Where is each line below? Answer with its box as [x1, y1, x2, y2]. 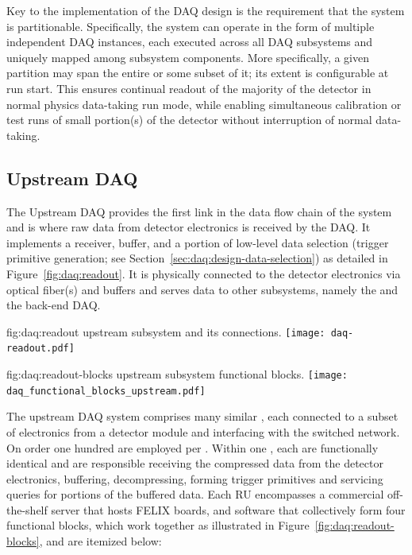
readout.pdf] [6, 343, 75, 355]
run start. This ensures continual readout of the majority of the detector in [6, 80, 372, 96]
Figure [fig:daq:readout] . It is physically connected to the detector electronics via [6, 265, 401, 281]
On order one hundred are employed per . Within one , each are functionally [6, 439, 379, 456]
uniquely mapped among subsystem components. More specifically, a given [6, 49, 369, 65]
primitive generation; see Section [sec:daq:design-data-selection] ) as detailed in [6, 250, 388, 266]
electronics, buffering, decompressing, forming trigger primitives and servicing [6, 470, 383, 487]
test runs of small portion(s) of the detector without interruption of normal [6, 111, 372, 128]
